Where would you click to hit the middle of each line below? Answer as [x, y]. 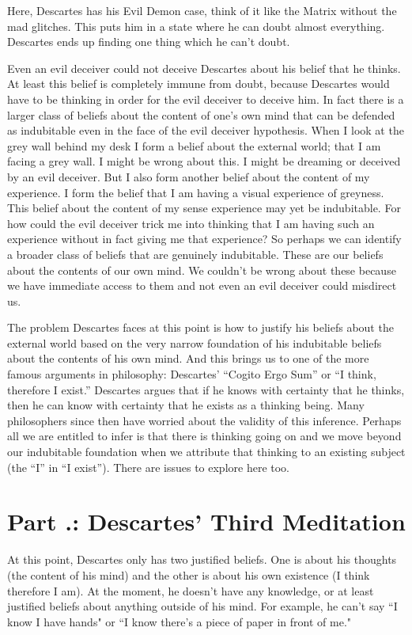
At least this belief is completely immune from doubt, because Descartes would [198, 84]
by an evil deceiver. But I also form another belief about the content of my [189, 176]
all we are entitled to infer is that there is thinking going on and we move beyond [204, 436]
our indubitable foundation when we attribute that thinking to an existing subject [206, 452]
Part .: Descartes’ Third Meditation [206, 521]
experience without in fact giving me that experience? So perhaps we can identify [204, 239]
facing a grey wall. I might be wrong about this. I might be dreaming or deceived [204, 161]
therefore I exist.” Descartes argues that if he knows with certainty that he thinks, [206, 389]
